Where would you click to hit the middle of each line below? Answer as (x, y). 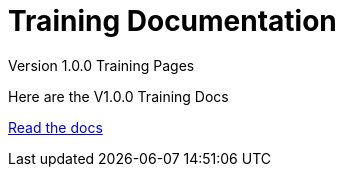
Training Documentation (172, 21)
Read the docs (55, 127)
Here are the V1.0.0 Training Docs (118, 96)
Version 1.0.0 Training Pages (101, 65)
